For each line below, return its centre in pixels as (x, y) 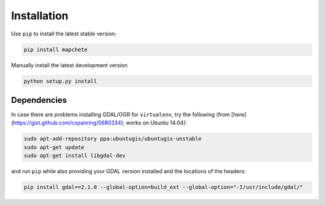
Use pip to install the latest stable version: (64, 34)
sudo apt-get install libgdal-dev (75, 156)
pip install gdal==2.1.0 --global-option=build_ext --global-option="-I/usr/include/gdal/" (163, 187)
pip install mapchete (56, 49)
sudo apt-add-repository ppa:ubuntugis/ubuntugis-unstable (113, 139)
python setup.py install (60, 81)
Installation (40, 16)
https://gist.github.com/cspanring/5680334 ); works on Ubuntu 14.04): (100, 123)
